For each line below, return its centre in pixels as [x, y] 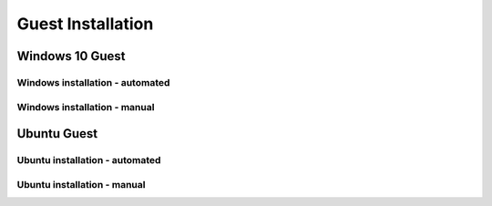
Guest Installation [85, 24]
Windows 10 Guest [71, 56]
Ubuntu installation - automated [89, 160]
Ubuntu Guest [57, 134]
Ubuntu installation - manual [81, 184]
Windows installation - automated [93, 82]
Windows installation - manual [86, 107]
